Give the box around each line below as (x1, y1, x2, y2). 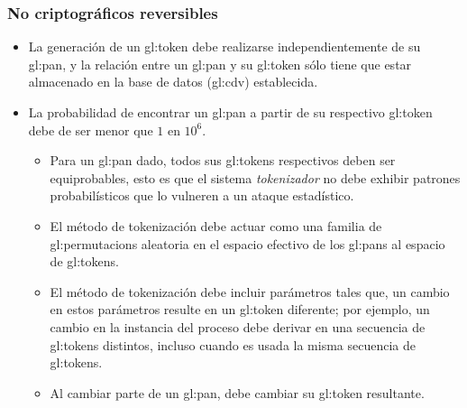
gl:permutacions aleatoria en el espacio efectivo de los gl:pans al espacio (50, 234, 445, 253)
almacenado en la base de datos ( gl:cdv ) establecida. (28, 72, 318, 91)
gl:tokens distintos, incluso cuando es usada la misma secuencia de (50, 335, 417, 354)
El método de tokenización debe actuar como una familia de (50, 216, 382, 235)
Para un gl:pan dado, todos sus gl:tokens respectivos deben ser (50, 151, 396, 170)
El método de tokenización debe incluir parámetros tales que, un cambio (50, 282, 450, 301)
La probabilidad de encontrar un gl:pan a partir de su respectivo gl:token (28, 103, 433, 121)
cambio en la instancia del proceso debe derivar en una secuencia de (50, 317, 426, 336)
